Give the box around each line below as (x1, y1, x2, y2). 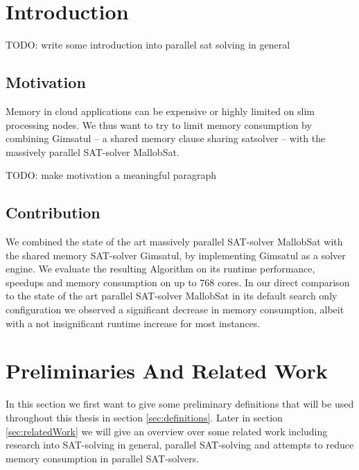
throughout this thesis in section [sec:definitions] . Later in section (6, 410, 283, 424)
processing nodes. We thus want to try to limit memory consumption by (6, 117, 312, 132)
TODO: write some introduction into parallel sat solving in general (6, 37, 290, 52)
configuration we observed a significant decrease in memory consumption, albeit (6, 302, 344, 317)
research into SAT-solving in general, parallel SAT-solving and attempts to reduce (6, 437, 354, 452)
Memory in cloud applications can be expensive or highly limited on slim (6, 103, 315, 118)
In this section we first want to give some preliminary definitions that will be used (6, 397, 354, 411)
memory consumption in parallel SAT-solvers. (6, 451, 200, 465)
